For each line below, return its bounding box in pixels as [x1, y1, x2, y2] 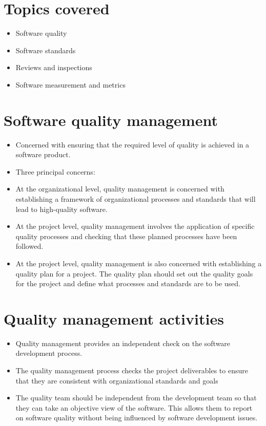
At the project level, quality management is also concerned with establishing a [15, 258, 262, 268]
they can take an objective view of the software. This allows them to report [15, 402, 253, 413]
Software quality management [4, 109, 218, 130]
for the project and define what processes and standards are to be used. [15, 278, 240, 289]
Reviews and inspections [15, 62, 92, 73]
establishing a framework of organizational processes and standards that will [15, 194, 256, 204]
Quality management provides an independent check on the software [15, 337, 231, 348]
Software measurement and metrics [15, 79, 126, 90]
